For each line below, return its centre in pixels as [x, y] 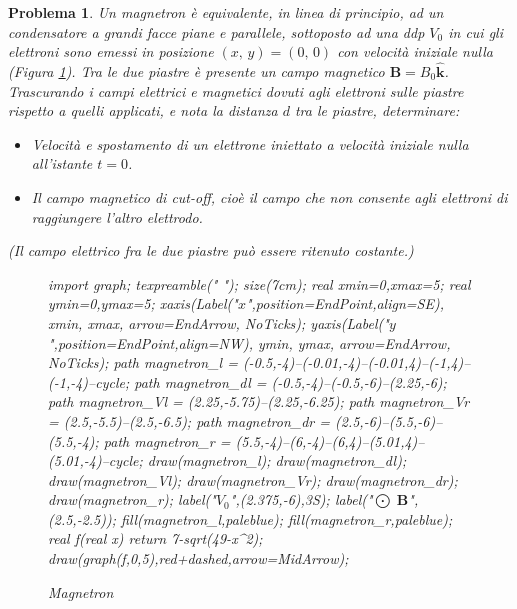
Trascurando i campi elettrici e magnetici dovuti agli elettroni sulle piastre [236, 90]
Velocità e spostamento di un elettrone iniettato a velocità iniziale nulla [250, 143]
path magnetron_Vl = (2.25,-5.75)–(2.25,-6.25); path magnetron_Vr [259, 401]
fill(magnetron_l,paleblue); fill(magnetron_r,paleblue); [287, 518]
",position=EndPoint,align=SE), [344, 303]
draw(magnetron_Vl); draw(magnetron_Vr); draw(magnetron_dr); [253, 479]
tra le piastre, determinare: [377, 110]
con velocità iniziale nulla [415, 51]
